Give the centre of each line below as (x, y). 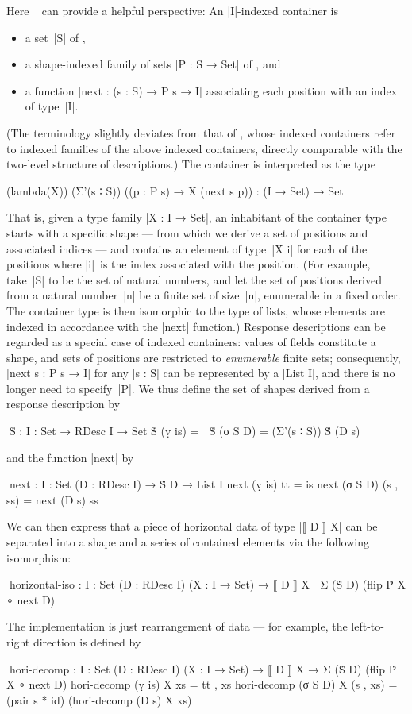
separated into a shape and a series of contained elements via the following (188, 542)
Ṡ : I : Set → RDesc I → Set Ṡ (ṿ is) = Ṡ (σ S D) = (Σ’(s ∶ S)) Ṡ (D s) (183, 431)
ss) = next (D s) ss (52, 499)
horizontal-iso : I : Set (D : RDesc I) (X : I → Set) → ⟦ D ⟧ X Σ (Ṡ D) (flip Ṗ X (206, 584)
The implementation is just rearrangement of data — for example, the (177, 626)
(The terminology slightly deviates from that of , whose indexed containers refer (201, 132)
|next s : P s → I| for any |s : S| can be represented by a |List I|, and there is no (201, 373)
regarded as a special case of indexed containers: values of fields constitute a (191, 342)
